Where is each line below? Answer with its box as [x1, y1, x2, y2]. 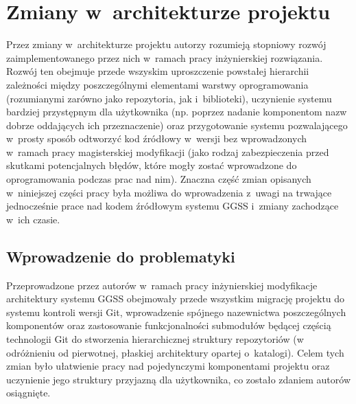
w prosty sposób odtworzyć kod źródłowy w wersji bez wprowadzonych [6, 131, 307, 146]
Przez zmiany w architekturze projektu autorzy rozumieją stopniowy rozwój [6, 37, 327, 52]
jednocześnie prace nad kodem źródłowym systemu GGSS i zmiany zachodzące [6, 199, 339, 213]
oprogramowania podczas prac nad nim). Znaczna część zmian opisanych [6, 172, 311, 186]
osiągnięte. [6, 385, 51, 400]
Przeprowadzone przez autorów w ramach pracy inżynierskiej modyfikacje [6, 278, 318, 292]
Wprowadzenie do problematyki [6, 245, 235, 267]
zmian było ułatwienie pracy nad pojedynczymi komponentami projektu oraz [6, 359, 330, 373]
